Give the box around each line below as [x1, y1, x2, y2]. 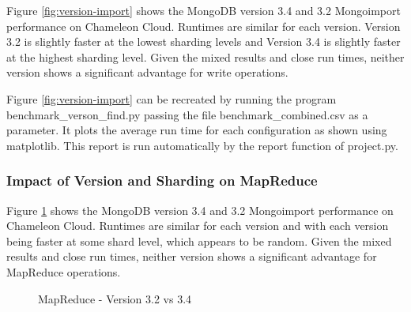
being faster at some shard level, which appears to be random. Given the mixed [6, 232, 392, 249]
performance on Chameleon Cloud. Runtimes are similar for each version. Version [6, 17, 401, 34]
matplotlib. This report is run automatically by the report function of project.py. [6, 137, 398, 153]
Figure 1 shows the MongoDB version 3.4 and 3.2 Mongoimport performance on [6, 201, 394, 218]
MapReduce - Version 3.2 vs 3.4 [38, 290, 192, 306]
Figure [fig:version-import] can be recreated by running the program [6, 90, 337, 107]
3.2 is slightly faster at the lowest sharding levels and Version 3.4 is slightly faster [6, 33, 401, 50]
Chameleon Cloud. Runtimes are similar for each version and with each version [6, 217, 389, 234]
